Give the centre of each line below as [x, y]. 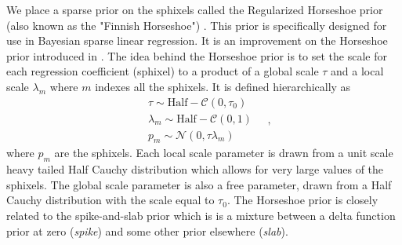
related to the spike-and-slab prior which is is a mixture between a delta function [201, 216]
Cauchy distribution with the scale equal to [110, 200]
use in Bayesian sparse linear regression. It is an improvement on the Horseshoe [197, 40]
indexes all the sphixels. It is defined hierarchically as [223, 86]
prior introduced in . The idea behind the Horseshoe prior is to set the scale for [197, 55]
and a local [357, 71]
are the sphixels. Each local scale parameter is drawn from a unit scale [224, 153]
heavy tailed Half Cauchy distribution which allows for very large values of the [195, 169]
